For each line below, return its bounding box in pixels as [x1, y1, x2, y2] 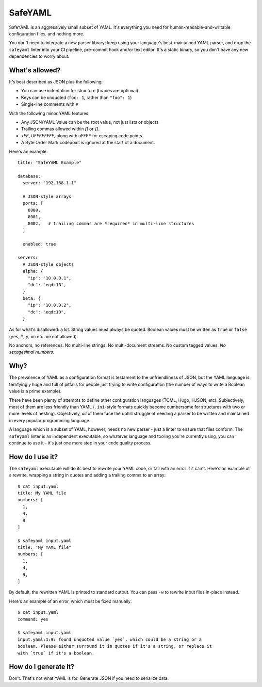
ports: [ [22, 200, 44, 206]
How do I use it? [9, 453, 58, 461]
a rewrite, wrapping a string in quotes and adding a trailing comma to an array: [9, 472, 166, 478]
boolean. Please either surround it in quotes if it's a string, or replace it [17, 643, 212, 649]
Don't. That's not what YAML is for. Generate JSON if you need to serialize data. [9, 675, 169, 681]
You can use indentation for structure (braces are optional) [21, 88, 138, 94]
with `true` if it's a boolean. [17, 650, 95, 656]
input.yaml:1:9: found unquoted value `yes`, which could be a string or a [17, 637, 202, 642]
